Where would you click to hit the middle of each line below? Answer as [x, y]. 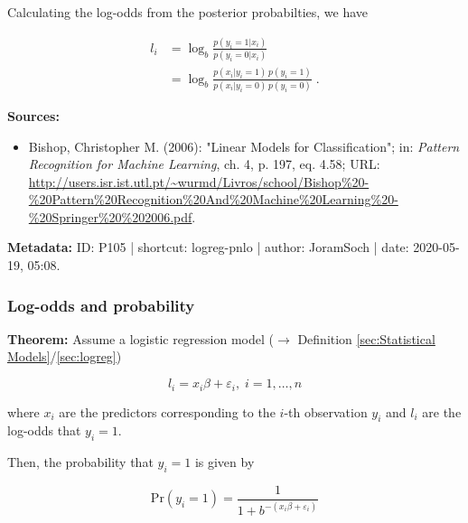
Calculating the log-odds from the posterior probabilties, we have [188, 12]
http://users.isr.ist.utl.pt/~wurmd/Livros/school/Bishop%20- [199, 181]
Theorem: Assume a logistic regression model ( [140, 338]
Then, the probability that [80, 462]
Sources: [33, 115]
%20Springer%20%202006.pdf [110, 216]
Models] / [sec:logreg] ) [65, 356]
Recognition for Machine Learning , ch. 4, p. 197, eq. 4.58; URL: [204, 164]
